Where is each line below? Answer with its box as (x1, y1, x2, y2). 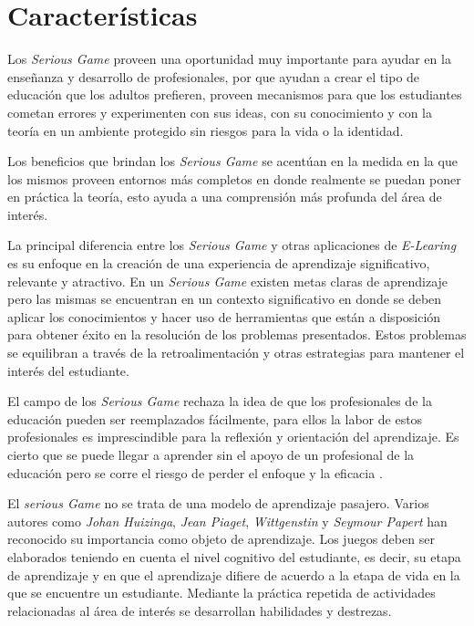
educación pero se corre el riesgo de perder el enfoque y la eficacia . (7, 463, 383, 482)
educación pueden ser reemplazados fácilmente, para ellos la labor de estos (7, 409, 423, 428)
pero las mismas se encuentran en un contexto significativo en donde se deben (7, 289, 442, 308)
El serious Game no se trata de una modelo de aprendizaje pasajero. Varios (7, 494, 429, 513)
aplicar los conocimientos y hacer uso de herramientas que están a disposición (7, 307, 441, 326)
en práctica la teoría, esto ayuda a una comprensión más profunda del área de (7, 187, 442, 206)
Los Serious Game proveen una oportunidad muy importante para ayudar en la (7, 49, 451, 68)
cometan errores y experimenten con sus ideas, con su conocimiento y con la (7, 102, 432, 121)
